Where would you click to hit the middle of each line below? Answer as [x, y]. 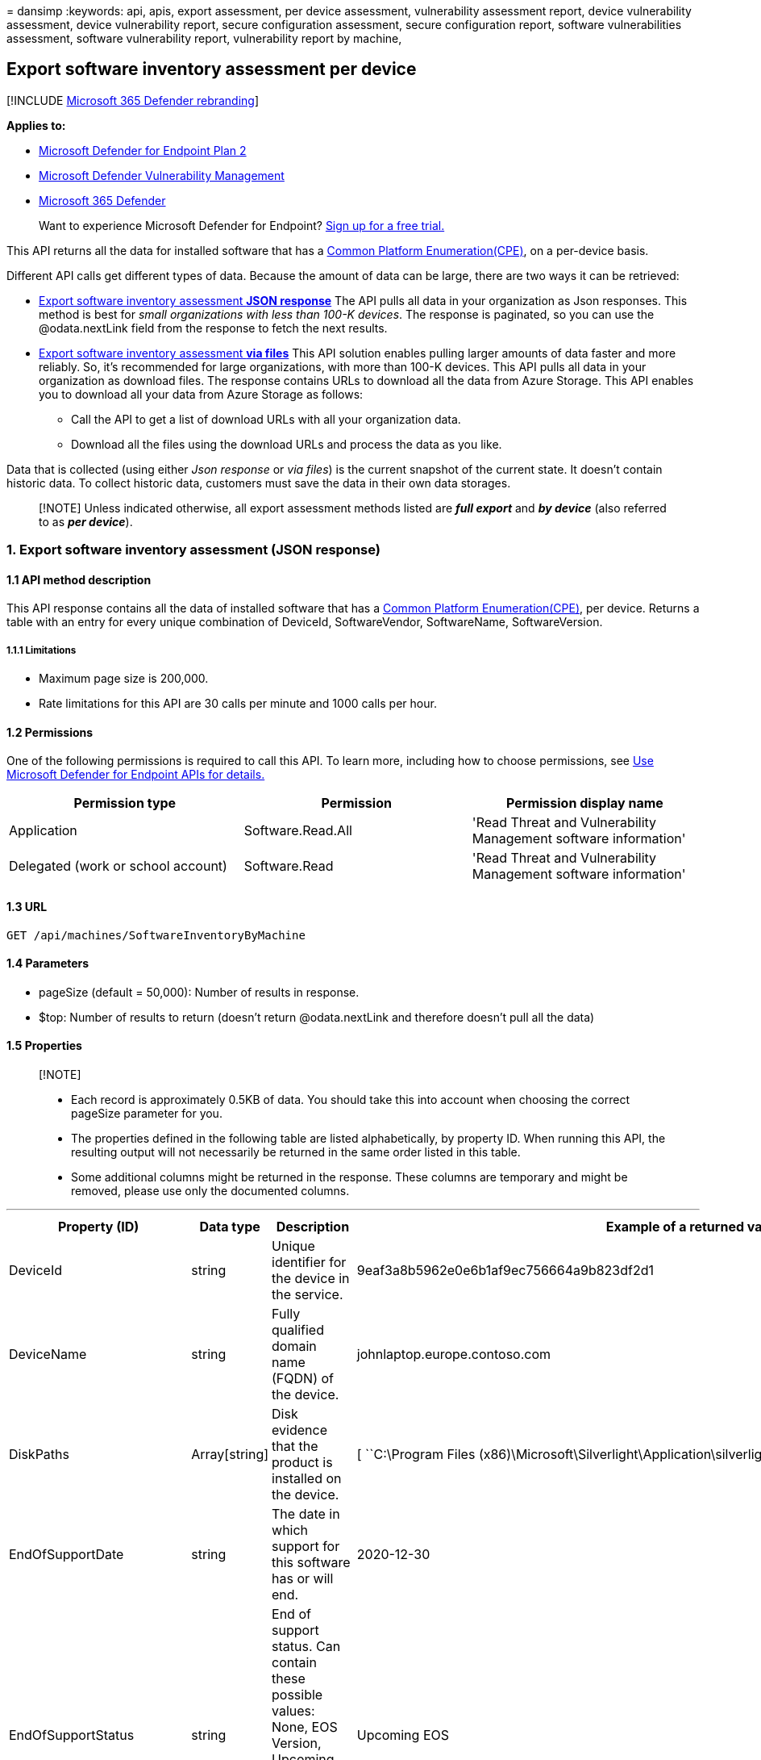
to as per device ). [86, 521]
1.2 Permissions [50, 732]
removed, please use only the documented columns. [210, 1191]
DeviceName [48, 1354]
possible [297, 1695]
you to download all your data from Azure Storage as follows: [201, 394]
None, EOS [305, 1727]
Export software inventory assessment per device [212, 69]
